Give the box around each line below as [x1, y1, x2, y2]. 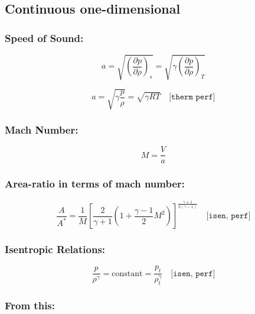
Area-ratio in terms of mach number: [5, 176, 185, 191]
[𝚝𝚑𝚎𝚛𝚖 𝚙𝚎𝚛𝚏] [169, 93, 215, 102]
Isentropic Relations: [5, 242, 106, 257]
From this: [5, 297, 55, 312]
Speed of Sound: [5, 30, 84, 45]
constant [112, 269, 143, 278]
